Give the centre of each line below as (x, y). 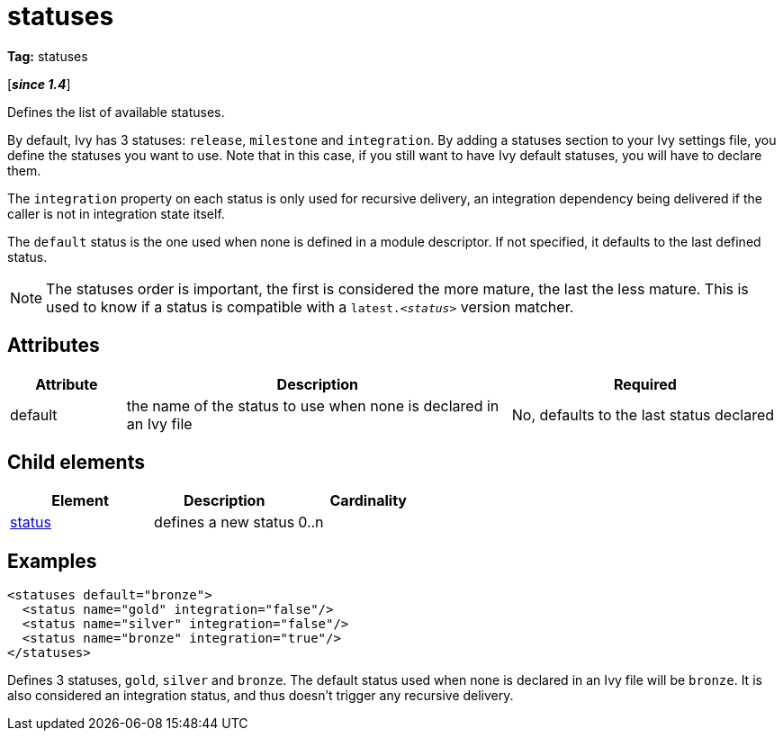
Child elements (76, 463)
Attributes (54, 346)
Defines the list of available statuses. (116, 112)
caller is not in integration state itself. (116, 213)
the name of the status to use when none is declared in (313, 405)
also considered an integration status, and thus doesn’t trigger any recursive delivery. (261, 696)
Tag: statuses (48, 56)
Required (645, 384)
